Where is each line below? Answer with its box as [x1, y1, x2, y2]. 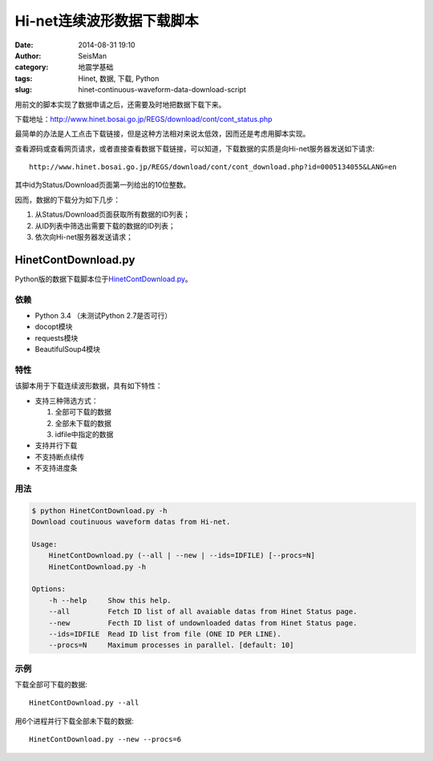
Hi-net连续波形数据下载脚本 [14, 12, 199, 30]
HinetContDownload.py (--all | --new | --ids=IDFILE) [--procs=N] [48, 551, 316, 561]
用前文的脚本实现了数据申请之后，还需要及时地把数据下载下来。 [14, 99, 226, 109]
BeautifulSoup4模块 [34, 345, 100, 354]
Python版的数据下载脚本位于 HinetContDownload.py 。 [14, 273, 192, 284]
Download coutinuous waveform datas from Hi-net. [31, 517, 231, 527]
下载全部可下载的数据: [14, 680, 88, 690]
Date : [14, 40, 34, 50]
